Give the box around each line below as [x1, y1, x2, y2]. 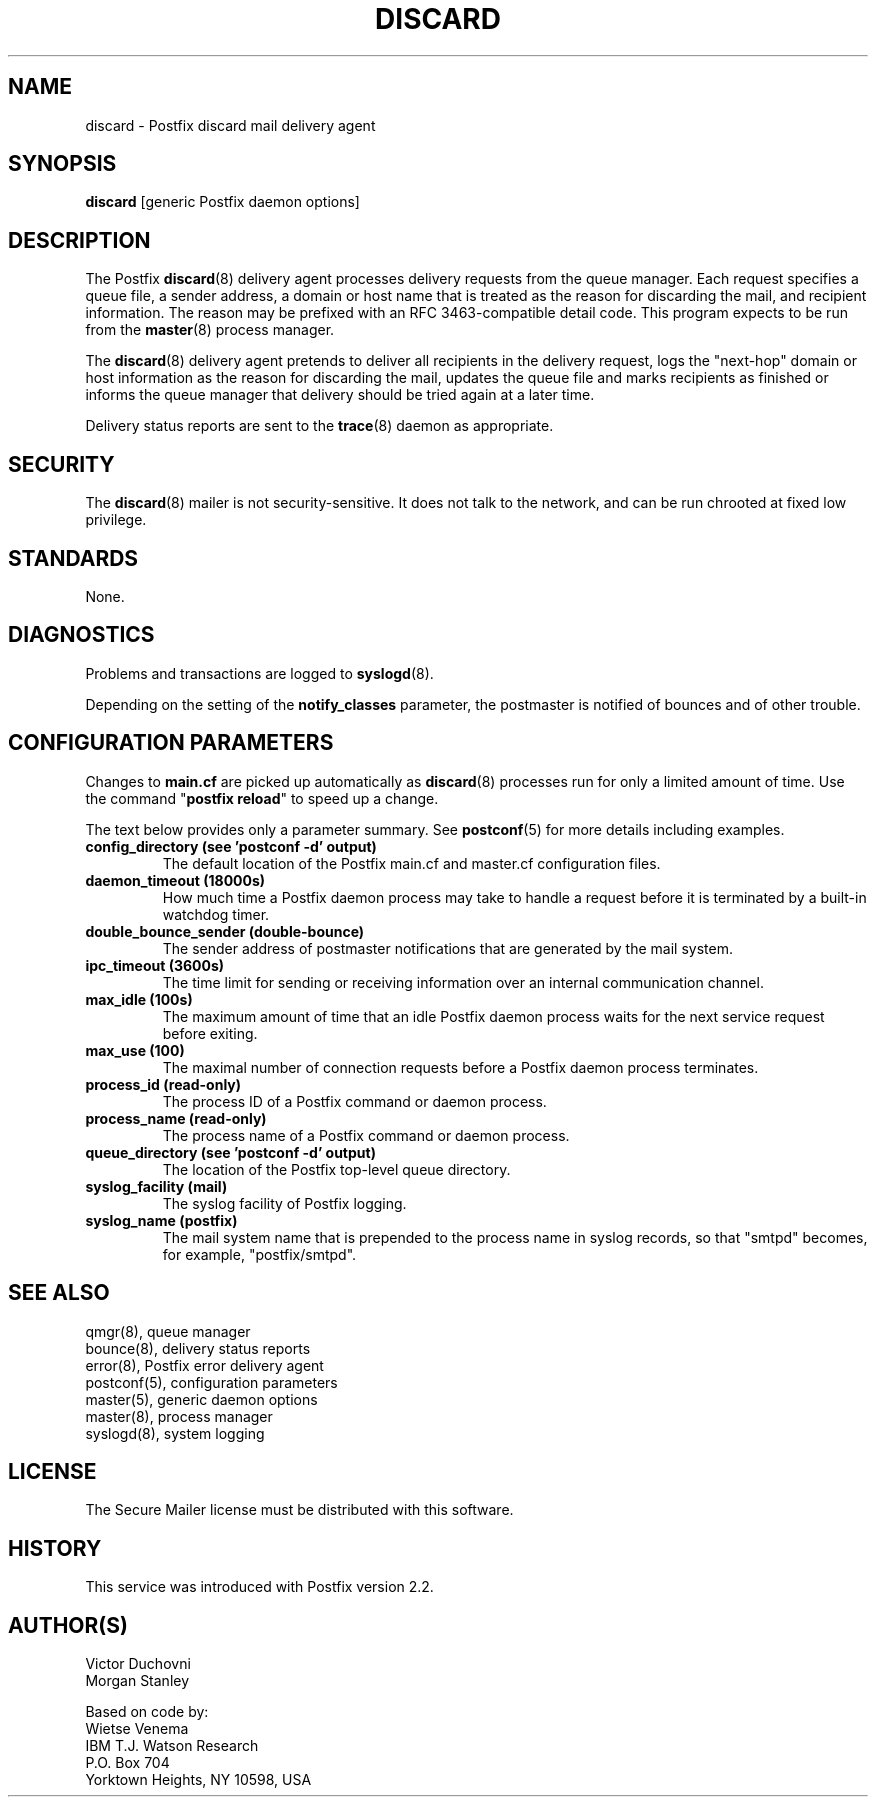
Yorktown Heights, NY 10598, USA [85, 1771, 312, 1789]
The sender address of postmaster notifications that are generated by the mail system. [162, 939, 733, 957]
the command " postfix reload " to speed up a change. [85, 789, 439, 807]
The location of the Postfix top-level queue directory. [162, 1160, 511, 1178]
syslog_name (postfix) [85, 1211, 238, 1229]
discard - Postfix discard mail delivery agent [85, 116, 376, 134]
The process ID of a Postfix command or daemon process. [162, 1092, 547, 1110]
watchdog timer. [162, 905, 270, 923]
